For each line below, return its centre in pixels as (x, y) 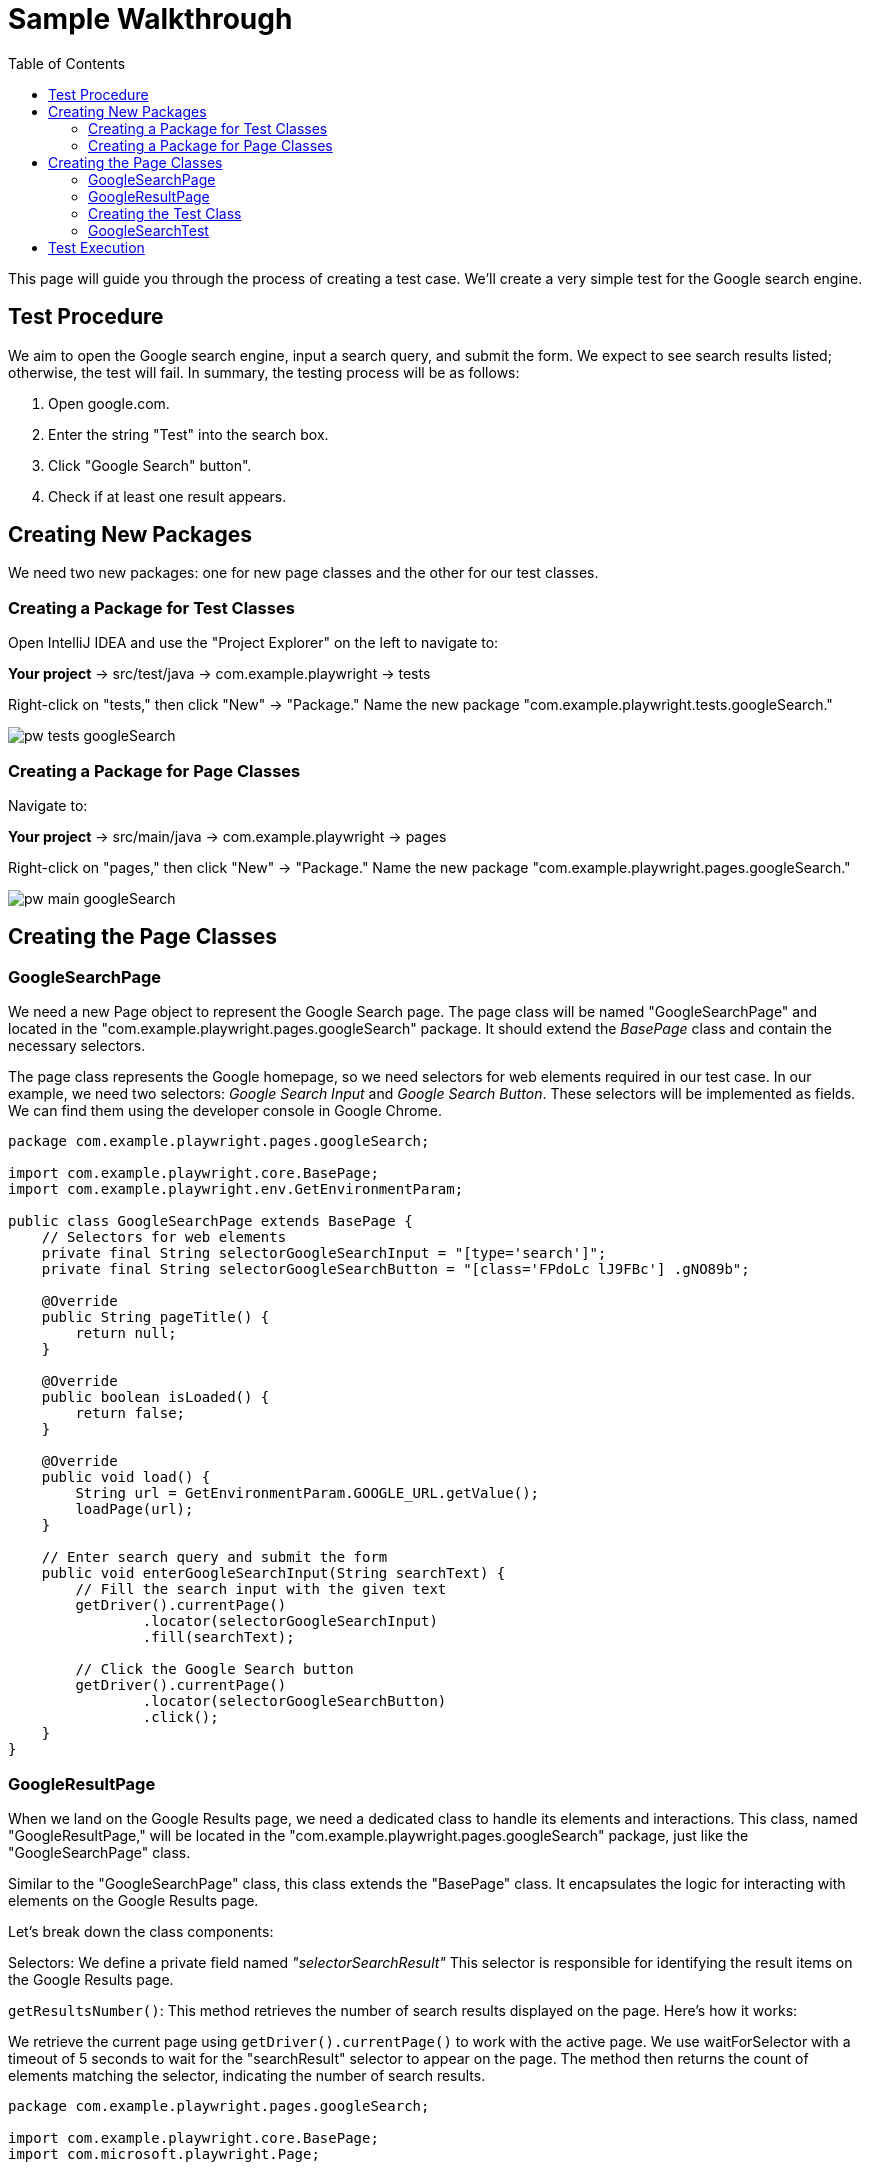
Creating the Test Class (165, 213)
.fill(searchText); (218, 1637)
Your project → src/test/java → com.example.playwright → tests (219, 674)
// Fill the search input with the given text (261, 1589)
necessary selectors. (77, 1046)
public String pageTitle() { (155, 1317)
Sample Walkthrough (150, 19)
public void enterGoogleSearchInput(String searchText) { (273, 1573)
